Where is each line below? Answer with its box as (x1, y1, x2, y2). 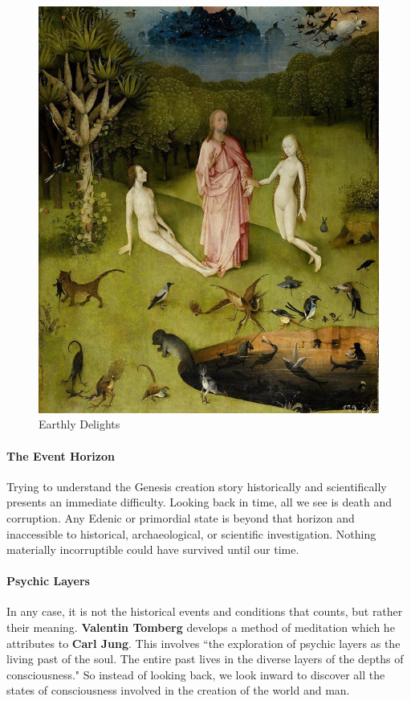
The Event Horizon (6, 447, 115, 464)
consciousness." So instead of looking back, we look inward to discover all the (6, 666, 385, 683)
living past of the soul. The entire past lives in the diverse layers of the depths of (6, 650, 404, 667)
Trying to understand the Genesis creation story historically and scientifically (6, 478, 387, 494)
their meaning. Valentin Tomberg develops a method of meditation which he (6, 619, 395, 636)
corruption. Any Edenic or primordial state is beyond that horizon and (6, 509, 355, 526)
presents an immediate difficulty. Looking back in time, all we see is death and (6, 494, 393, 510)
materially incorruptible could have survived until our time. (6, 541, 299, 558)
